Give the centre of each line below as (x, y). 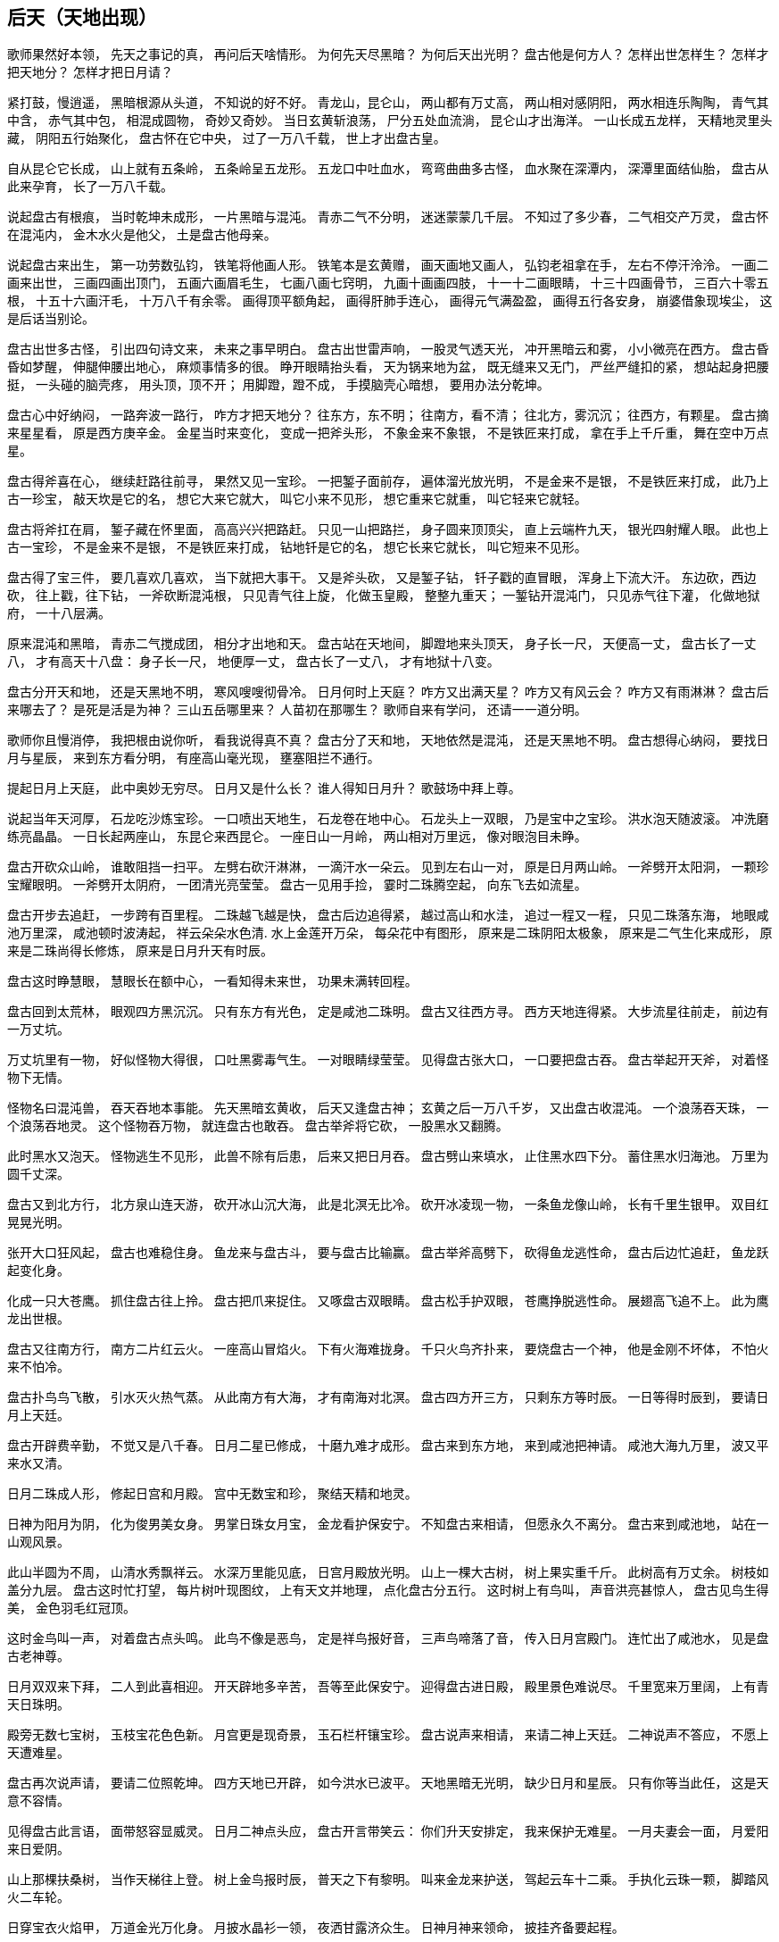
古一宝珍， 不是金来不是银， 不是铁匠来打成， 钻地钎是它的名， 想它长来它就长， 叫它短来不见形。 (297, 547)
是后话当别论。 (51, 319)
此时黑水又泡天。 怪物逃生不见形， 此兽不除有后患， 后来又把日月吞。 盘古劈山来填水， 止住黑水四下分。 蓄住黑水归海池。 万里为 (388, 1156)
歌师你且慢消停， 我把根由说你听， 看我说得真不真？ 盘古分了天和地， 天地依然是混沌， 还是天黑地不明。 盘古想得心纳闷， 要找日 (388, 740)
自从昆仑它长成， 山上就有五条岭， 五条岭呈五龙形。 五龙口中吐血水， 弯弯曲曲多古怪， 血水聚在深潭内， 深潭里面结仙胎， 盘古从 (388, 169)
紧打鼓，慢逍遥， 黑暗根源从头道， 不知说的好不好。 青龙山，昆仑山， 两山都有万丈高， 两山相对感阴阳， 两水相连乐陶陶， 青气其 (388, 103)
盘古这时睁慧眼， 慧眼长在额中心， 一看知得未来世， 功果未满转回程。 (212, 981)
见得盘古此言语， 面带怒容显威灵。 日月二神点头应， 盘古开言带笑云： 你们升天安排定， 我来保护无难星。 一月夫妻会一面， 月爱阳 (388, 1831)
